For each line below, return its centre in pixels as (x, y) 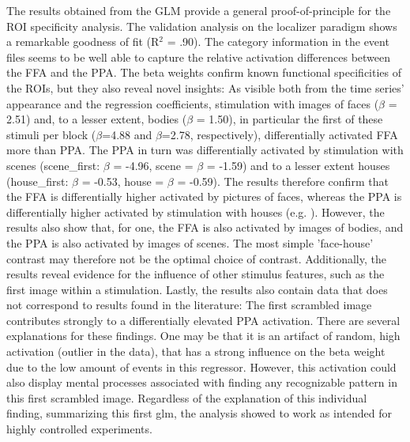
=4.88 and (127, 134)
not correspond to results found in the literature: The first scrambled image (189, 305)
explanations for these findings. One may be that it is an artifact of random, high (203, 336)
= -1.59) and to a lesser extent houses (298, 165)
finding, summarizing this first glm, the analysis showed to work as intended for (199, 413)
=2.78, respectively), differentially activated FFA (280, 134)
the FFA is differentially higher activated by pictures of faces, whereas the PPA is (204, 196)
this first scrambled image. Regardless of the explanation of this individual (187, 397)
